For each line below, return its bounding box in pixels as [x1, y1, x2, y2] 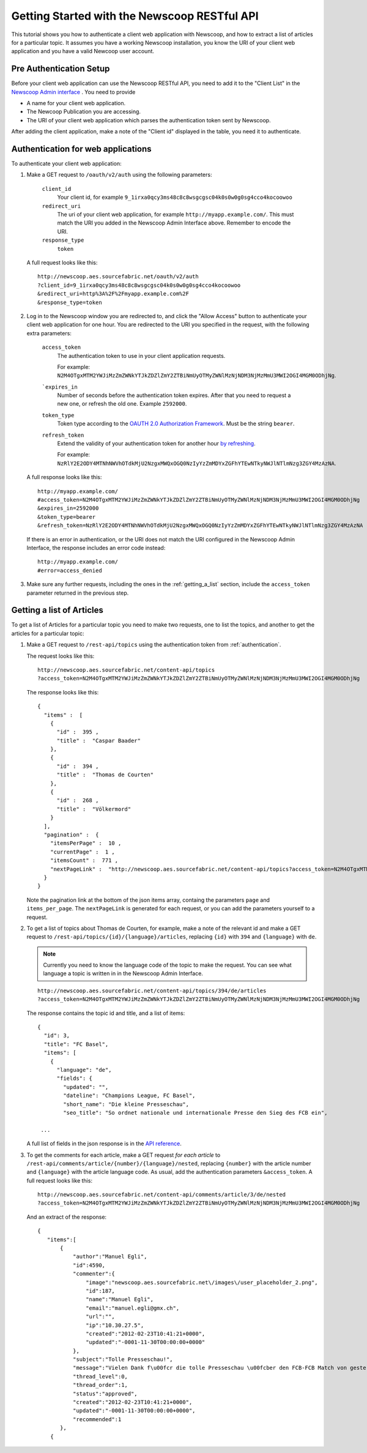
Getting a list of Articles [11, 605, 103, 615]
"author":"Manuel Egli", [72, 1253, 147, 1260]
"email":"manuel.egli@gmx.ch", [86, 1304, 180, 1312]
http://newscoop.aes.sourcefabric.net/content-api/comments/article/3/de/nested [37, 1191, 286, 1198]
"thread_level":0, [72, 1373, 128, 1380]
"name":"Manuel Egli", [86, 1296, 154, 1303]
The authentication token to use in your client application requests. [57, 352, 226, 359]
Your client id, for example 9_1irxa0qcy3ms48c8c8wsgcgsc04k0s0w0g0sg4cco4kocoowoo [57, 193, 293, 201]
